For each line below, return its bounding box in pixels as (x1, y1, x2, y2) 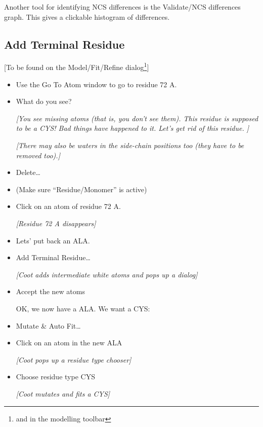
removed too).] (16, 150, 60, 160)
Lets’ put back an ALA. (16, 235, 90, 245)
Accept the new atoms (16, 286, 85, 297)
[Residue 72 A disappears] (16, 218, 96, 228)
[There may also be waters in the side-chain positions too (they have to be (16, 140, 244, 151)
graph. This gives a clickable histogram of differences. (4, 11, 170, 22)
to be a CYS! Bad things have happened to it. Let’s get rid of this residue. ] (16, 123, 249, 133)
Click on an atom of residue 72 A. (16, 201, 121, 211)
